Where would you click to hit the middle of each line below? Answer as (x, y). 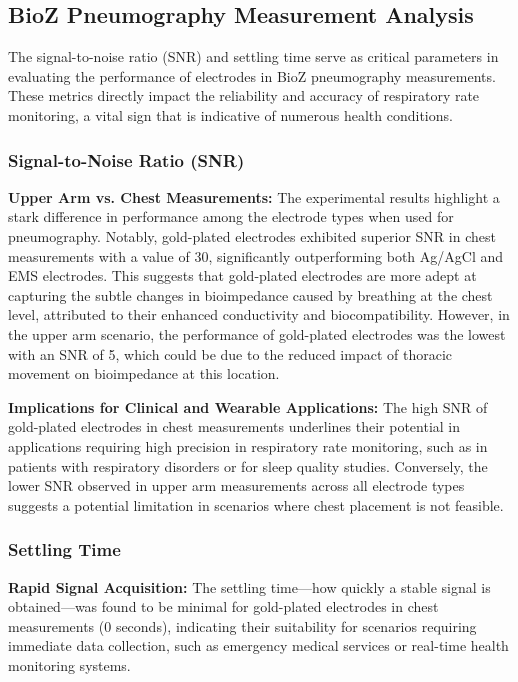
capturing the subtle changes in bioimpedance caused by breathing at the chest (250, 294)
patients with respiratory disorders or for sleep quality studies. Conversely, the (248, 465)
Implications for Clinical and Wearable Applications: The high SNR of (248, 406)
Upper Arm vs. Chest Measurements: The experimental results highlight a (254, 196)
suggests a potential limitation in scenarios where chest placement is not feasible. (256, 504)
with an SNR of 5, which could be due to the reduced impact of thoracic (230, 353)
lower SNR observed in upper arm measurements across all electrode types (236, 485)
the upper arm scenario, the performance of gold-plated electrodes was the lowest (257, 333)
